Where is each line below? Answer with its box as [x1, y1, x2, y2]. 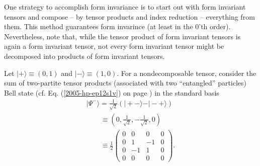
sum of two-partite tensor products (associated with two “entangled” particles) [4, 77, 247, 88]
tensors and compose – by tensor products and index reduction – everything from [4, 11, 255, 22]
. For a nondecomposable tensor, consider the [117, 67, 256, 78]
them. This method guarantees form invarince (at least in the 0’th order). [4, 21, 231, 32]
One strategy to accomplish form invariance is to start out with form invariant [4, 2, 246, 12]
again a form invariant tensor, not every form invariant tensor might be [4, 41, 224, 51]
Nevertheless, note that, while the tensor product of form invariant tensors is [4, 31, 241, 41]
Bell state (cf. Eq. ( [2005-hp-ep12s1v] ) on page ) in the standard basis [4, 87, 219, 98]
